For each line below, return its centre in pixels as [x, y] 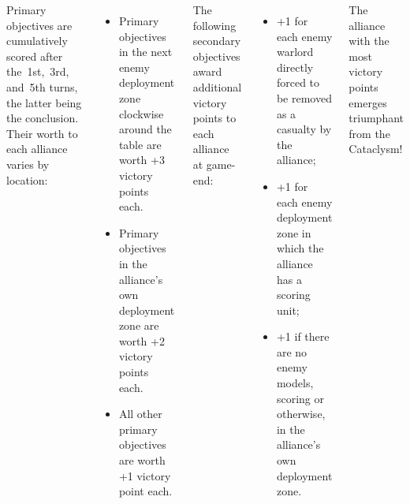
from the [369, 133]
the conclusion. [43, 118]
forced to [298, 82]
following [214, 25]
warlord [295, 52]
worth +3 [142, 160]
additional [217, 86]
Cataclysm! [376, 149]
